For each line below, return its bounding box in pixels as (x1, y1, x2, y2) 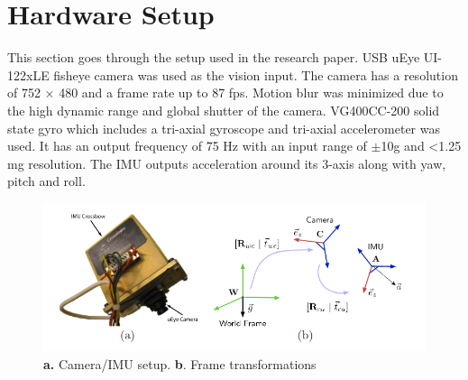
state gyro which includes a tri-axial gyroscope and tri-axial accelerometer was (7, 118, 441, 137)
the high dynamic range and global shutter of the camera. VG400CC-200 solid (7, 100, 440, 119)
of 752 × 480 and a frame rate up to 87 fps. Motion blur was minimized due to (7, 83, 444, 102)
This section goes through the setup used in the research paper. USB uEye (7, 48, 420, 67)
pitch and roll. (7, 171, 86, 190)
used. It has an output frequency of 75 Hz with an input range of (7, 136, 367, 155)
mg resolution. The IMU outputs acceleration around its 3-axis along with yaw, (7, 153, 446, 172)
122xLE (7, 65, 50, 84)
